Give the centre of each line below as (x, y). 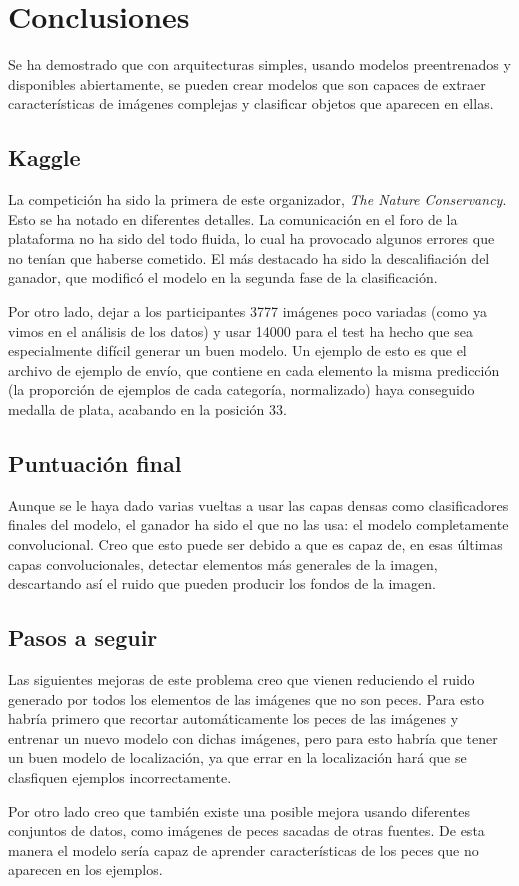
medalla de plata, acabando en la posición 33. (147, 409)
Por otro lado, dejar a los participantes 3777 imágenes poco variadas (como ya (248, 311)
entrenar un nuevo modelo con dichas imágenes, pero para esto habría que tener (253, 737)
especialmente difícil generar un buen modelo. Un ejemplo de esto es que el (237, 350)
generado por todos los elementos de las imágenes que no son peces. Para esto (246, 698)
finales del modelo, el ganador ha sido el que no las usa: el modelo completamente (258, 524)
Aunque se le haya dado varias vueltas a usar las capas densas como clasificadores (258, 504)
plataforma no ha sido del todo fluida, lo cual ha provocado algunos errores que (251, 238)
